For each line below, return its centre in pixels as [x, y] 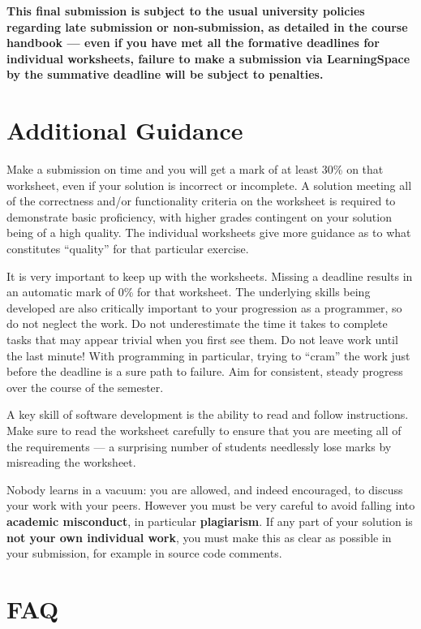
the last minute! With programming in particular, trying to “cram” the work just [208, 355]
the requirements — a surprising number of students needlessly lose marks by [199, 446]
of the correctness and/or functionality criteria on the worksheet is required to [201, 201]
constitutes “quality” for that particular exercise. [128, 249]
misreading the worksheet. [71, 462]
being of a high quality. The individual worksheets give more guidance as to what [209, 233]
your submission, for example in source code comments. [144, 553]
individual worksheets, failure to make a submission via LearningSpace [208, 58]
